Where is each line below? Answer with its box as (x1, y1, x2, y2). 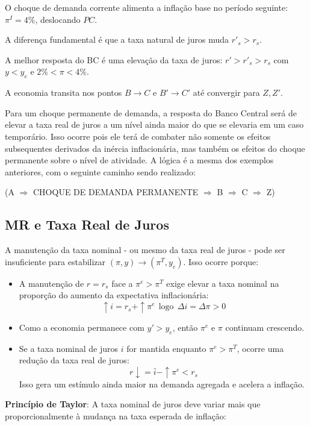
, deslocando (35, 13, 81, 25)
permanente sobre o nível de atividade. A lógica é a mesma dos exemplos (5, 154, 274, 166)
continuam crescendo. (225, 321, 305, 333)
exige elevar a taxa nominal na (166, 277, 279, 289)
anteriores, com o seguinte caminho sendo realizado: (5, 165, 196, 178)
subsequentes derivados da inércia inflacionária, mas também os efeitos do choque (5, 142, 305, 154)
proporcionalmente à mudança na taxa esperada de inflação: (5, 410, 226, 422)
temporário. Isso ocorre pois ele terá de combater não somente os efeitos (5, 130, 271, 142)
